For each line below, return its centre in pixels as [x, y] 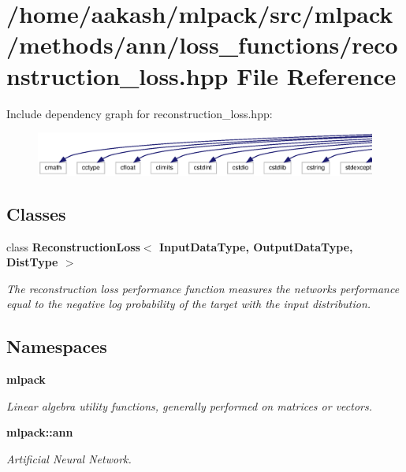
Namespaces [57, 346]
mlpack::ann [40, 432]
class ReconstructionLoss [73, 246]
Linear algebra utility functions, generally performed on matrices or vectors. [190, 405]
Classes [36, 213]
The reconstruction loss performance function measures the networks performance [203, 288]
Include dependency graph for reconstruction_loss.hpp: [140, 113]
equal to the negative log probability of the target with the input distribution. [189, 304]
